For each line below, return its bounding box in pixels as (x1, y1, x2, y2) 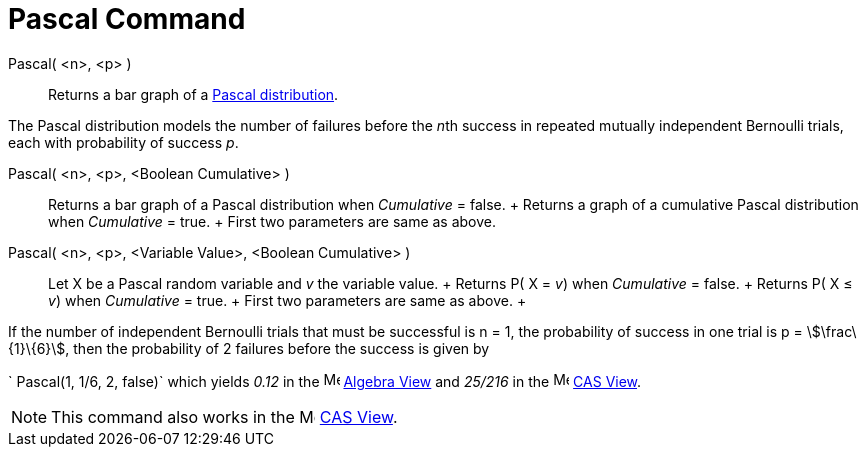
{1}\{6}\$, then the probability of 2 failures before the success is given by (8, 339, 490, 357)
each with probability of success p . (8, 133, 239, 151)
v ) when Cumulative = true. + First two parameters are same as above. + (48, 291, 527, 309)
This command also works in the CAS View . (51, 406, 398, 427)
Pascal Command (8, 2, 246, 36)
